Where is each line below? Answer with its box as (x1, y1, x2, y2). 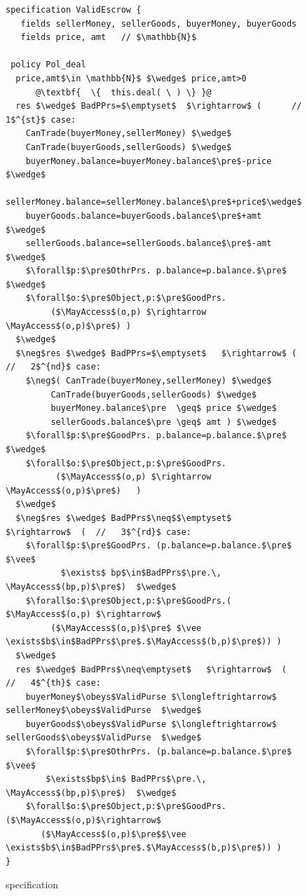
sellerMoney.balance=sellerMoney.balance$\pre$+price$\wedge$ (6, 197, 302, 208)
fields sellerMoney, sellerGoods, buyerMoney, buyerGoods (20, 18, 297, 29)
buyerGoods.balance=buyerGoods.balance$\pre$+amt (25, 210, 262, 221)
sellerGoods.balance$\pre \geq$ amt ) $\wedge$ (50, 416, 277, 427)
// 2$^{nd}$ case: (6, 362, 102, 372)
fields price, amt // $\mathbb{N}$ (20, 32, 197, 43)
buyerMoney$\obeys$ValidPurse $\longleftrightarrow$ (25, 691, 277, 702)
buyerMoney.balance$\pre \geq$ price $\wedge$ (50, 403, 277, 414)
